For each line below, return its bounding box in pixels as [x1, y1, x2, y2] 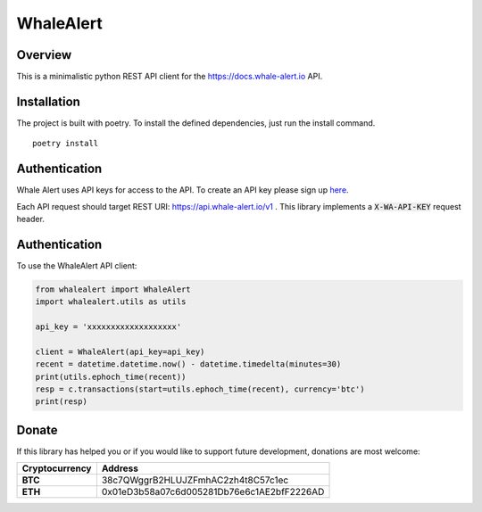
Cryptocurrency [21, 462, 92, 475]
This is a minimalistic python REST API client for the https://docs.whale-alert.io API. [16, 71, 323, 82]
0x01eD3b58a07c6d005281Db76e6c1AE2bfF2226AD [101, 486, 325, 499]
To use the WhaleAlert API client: [16, 260, 137, 271]
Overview [16, 47, 72, 62]
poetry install [32, 138, 99, 149]
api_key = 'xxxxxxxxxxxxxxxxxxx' [35, 322, 182, 332]
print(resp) [35, 397, 88, 407]
